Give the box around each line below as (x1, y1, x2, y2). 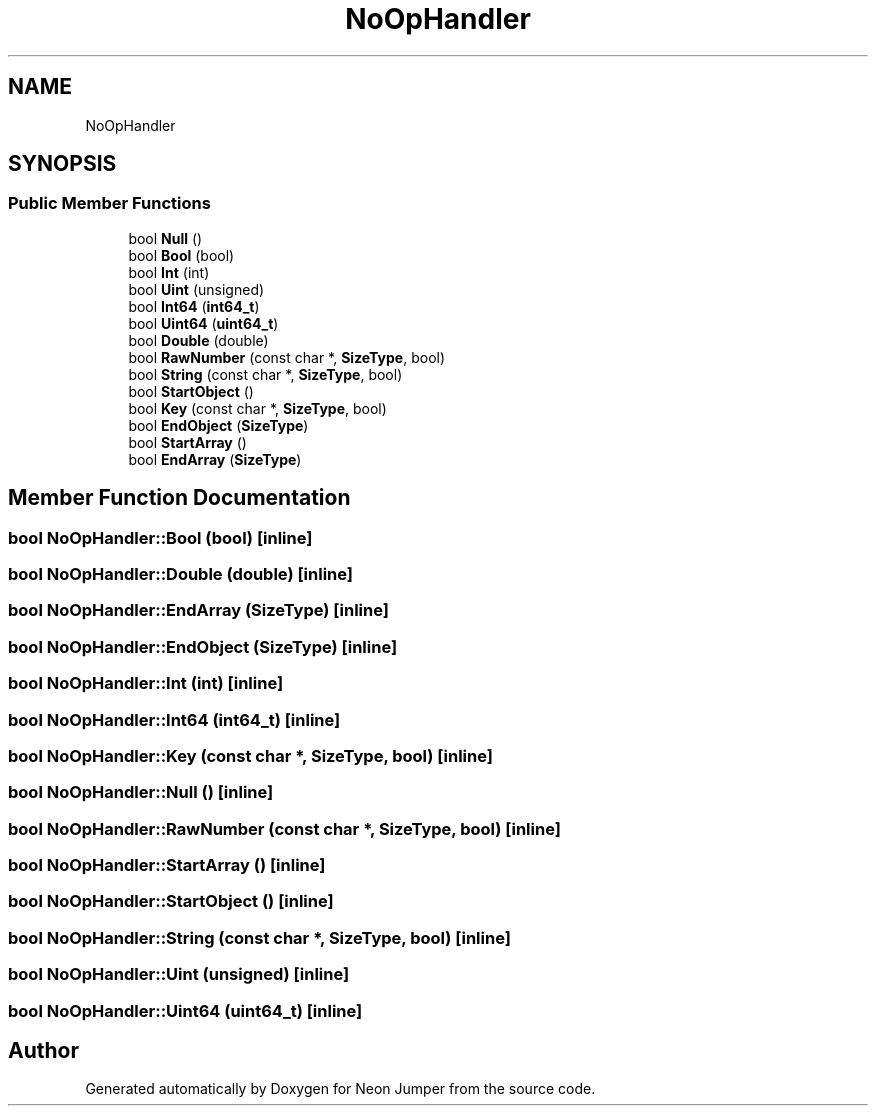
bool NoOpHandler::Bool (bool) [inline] (8, 527, 313, 548)
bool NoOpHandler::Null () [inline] (8, 782, 274, 803)
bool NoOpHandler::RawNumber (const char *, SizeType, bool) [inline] (8, 818, 561, 839)
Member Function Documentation (8, 485, 351, 511)
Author (8, 1037, 79, 1063)
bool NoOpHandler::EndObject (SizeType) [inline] (8, 636, 398, 657)
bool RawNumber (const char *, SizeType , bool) (128, 348, 446, 366)
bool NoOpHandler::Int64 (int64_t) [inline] (8, 709, 341, 730)
